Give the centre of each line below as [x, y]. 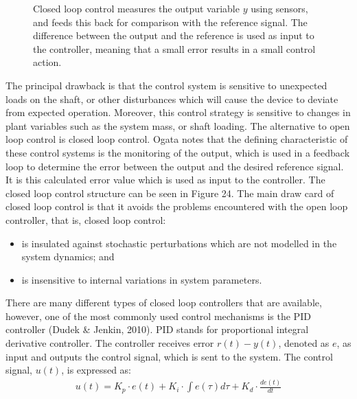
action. [47, 62]
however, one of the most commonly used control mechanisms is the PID [158, 316]
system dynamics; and [68, 256]
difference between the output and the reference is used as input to [174, 35]
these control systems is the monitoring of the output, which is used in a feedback [178, 152]
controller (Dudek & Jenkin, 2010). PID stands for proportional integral [157, 329]
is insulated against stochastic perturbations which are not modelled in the [179, 243]
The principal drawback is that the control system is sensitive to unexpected [166, 85]
